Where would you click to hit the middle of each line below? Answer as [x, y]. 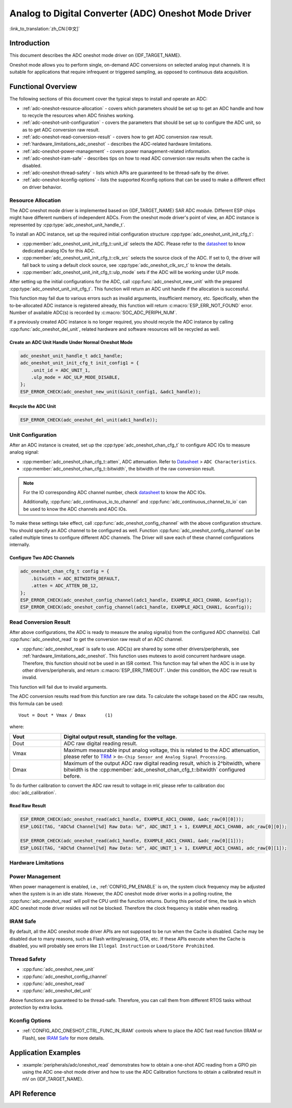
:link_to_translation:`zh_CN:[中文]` [45, 29]
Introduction [30, 43]
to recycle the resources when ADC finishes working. [78, 115]
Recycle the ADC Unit [33, 407]
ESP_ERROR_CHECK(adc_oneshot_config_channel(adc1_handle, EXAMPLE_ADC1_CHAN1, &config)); [136, 607]
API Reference [33, 1094]
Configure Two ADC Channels [42, 558]
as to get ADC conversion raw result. [61, 130]
